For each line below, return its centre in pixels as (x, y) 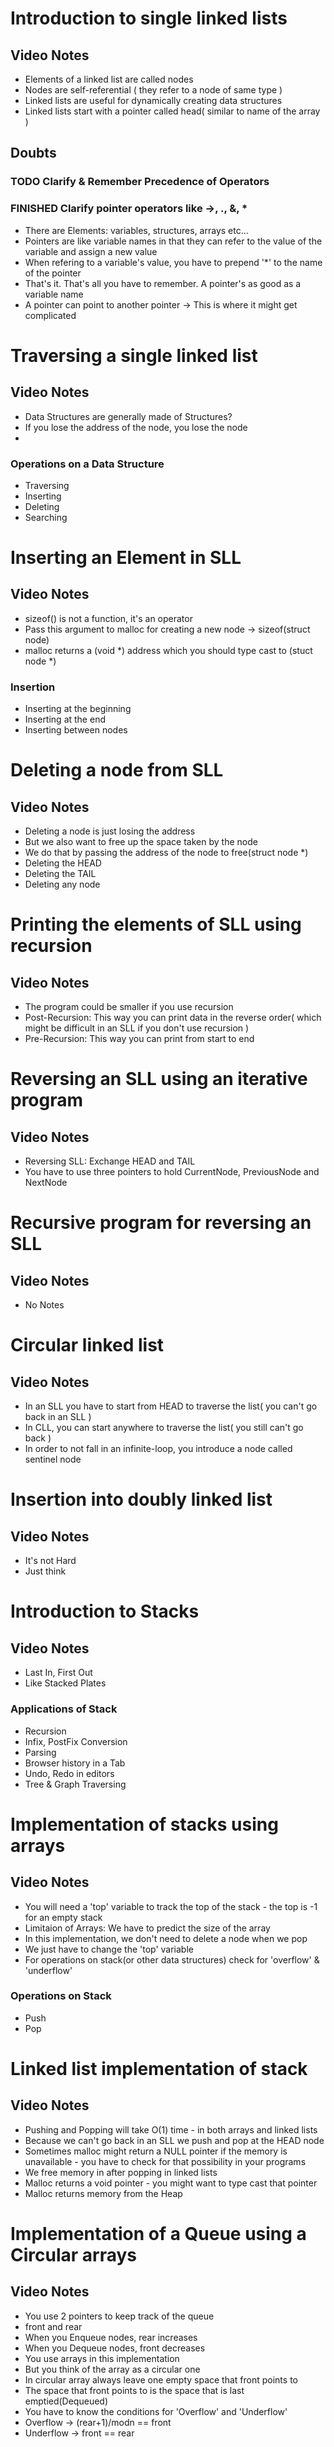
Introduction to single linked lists (149, 18)
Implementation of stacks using (144, 1824)
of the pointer (53, 273)
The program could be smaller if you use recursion (129, 1007)
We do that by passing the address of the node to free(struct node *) (166, 853)
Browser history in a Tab (75, 1763)
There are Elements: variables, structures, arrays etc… (136, 230)
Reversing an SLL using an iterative (159, 1079)
